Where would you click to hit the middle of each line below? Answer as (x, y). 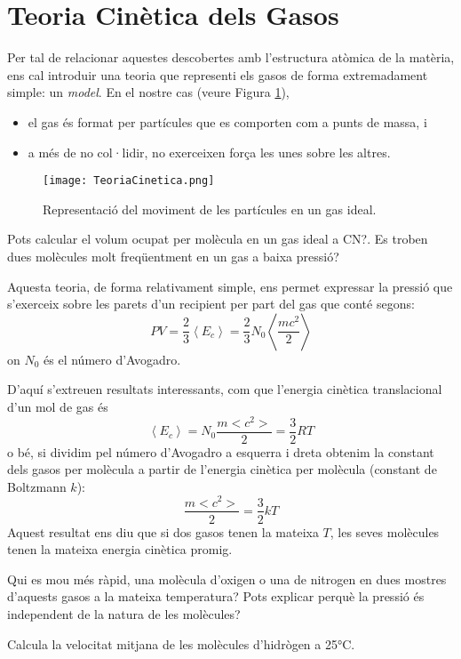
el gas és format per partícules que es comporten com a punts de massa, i (227, 121)
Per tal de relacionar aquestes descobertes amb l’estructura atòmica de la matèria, (231, 57)
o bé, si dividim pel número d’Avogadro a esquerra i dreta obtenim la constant (221, 451)
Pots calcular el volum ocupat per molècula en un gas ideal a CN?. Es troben (218, 239)
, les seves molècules (385, 531)
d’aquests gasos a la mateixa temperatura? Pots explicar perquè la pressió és (216, 596)
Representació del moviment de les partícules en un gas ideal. (210, 209)
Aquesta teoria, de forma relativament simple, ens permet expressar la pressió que (230, 286)
